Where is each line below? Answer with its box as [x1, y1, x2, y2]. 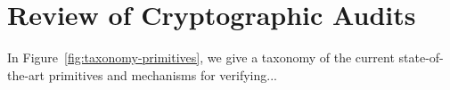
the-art [7, 65, 45, 84]
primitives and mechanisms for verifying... [48, 65, 277, 84]
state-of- [398, 48, 444, 67]
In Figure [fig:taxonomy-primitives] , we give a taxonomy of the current [7, 48, 395, 67]
